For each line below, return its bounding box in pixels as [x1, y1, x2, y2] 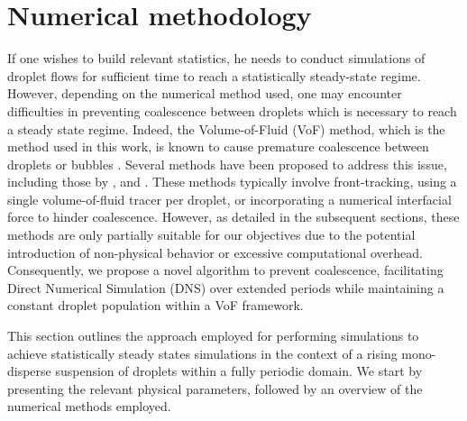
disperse [7, 362, 51, 380]
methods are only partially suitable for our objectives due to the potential [7, 225, 416, 244]
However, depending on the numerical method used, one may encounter [7, 84, 402, 103]
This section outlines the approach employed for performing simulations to [7, 326, 419, 345]
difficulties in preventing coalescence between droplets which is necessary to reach [7, 101, 457, 120]
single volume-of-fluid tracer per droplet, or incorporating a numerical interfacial [7, 189, 452, 208]
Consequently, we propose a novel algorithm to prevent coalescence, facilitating [7, 261, 444, 279]
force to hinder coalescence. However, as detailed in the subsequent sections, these [7, 207, 460, 226]
